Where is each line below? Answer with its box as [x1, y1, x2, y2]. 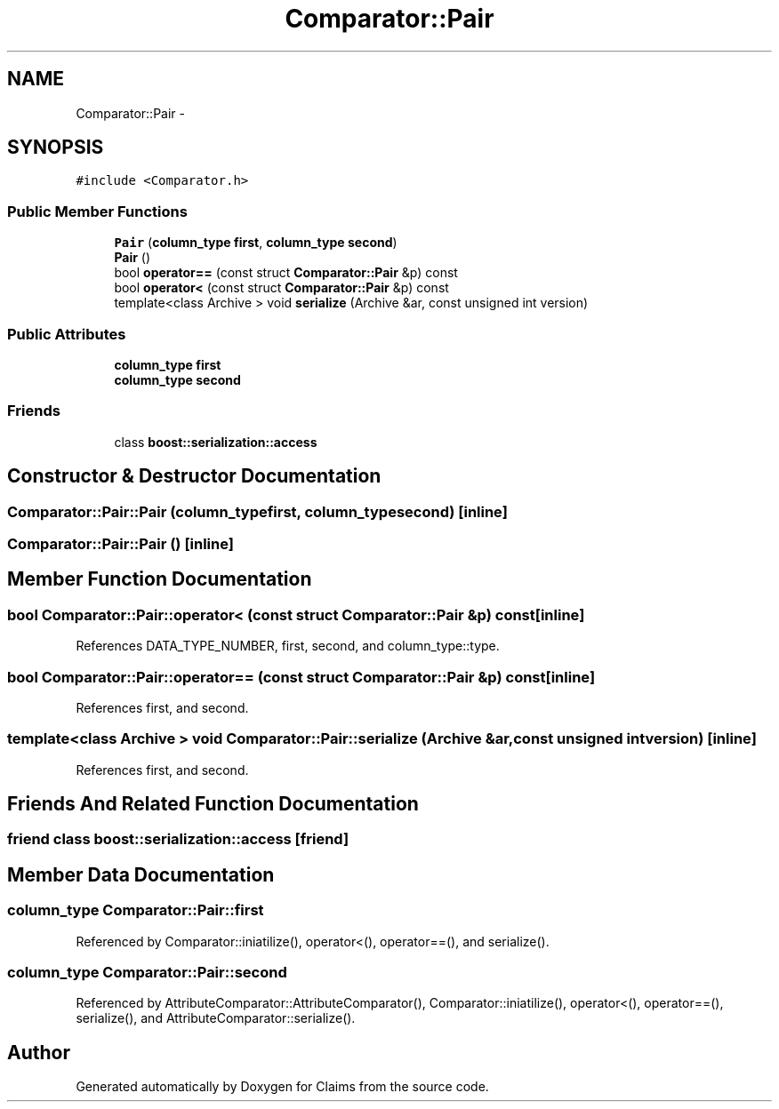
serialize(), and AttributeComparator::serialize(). [76, 1010, 356, 1026]
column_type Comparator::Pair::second [7, 963, 287, 982]
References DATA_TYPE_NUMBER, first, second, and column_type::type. [76, 638, 500, 654]
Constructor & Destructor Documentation [7, 465, 381, 488]
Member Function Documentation [7, 568, 312, 591]
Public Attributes [7, 324, 126, 343]
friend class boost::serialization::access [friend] [7, 830, 349, 849]
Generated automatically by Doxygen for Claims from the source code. [76, 1079, 489, 1095]
